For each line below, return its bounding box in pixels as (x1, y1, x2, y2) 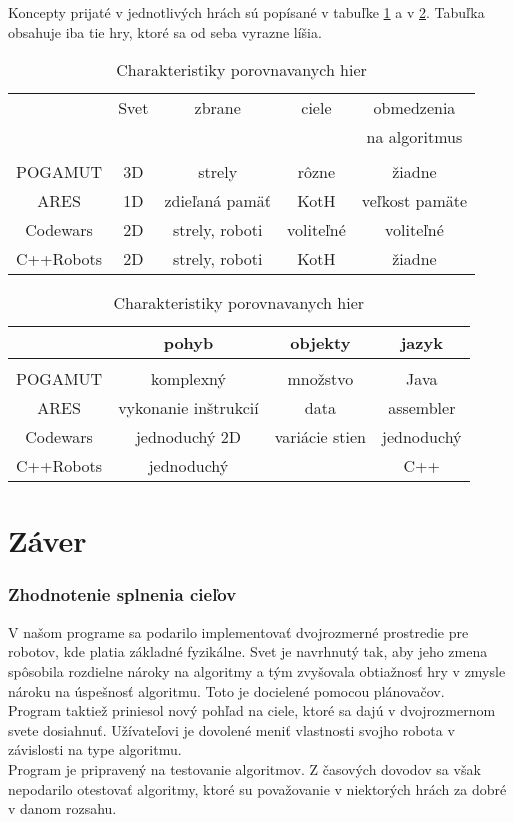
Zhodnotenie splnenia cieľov (8, 582, 237, 607)
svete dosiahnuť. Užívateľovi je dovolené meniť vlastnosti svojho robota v (8, 719, 455, 740)
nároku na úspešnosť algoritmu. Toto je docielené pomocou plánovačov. (8, 680, 445, 701)
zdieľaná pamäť (164, 189, 272, 213)
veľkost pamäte (361, 189, 468, 213)
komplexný (150, 367, 226, 391)
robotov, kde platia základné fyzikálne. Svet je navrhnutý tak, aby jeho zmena (8, 641, 488, 662)
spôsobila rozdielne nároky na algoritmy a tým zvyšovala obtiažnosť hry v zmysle (8, 660, 506, 681)
